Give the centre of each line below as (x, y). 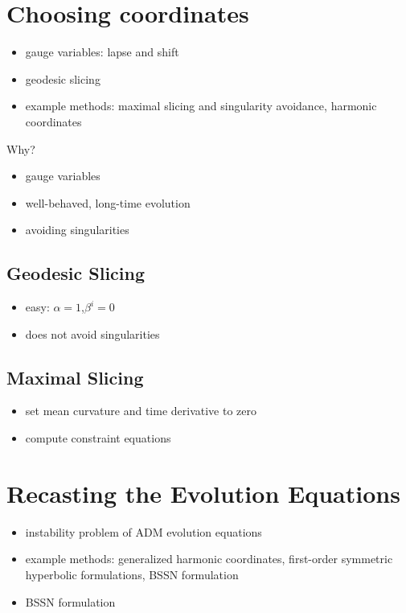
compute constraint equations (98, 438)
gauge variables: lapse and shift (102, 52)
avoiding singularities (77, 230)
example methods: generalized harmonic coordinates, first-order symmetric (209, 559)
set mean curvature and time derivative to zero (141, 411)
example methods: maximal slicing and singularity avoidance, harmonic (201, 106)
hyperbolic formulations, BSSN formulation (132, 574)
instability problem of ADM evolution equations (144, 531)
